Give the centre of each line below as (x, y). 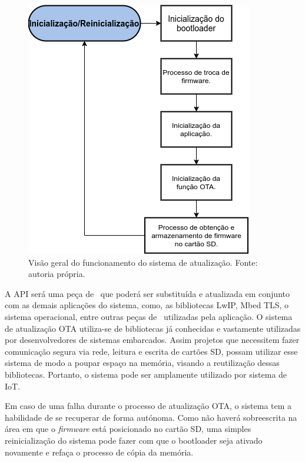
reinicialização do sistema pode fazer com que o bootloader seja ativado (134, 440)
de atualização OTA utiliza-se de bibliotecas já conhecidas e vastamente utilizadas (153, 328)
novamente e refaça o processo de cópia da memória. (99, 452)
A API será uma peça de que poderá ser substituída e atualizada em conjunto (147, 293)
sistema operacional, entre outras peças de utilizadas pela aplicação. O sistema (149, 316)
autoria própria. (57, 274)
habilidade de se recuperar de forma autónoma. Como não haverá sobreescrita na (151, 417)
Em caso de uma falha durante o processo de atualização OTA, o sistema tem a (148, 406)
